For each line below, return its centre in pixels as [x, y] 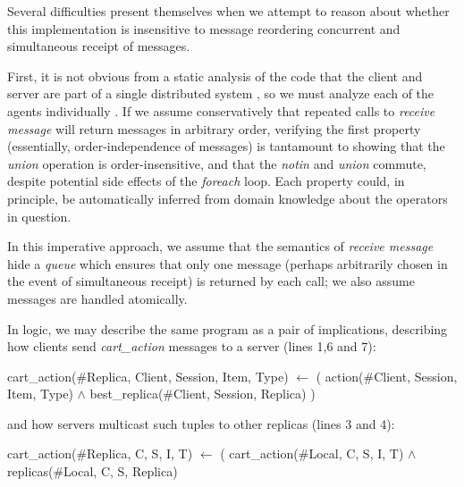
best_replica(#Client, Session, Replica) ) [202, 394]
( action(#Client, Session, [387, 376]
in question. [39, 216]
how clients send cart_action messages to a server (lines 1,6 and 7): [192, 346]
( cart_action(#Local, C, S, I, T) [312, 453]
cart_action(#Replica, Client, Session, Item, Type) [148, 376]
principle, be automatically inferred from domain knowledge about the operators [228, 198]
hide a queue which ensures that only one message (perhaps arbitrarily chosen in [228, 263]
